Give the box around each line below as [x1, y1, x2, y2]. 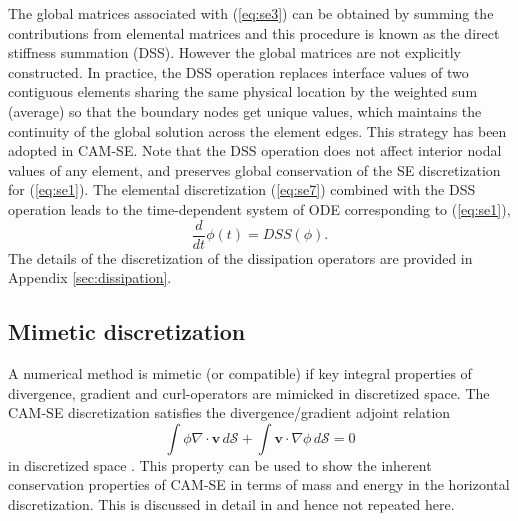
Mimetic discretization [8, 316, 246, 347]
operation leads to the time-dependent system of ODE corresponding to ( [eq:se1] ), [8, 198, 511, 219]
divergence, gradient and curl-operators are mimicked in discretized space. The [8, 382, 490, 403]
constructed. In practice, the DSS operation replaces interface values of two [8, 61, 469, 82]
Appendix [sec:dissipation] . [8, 267, 172, 288]
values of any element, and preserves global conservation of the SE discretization [8, 159, 501, 180]
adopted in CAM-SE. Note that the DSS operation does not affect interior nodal [8, 140, 502, 161]
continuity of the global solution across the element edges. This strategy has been [8, 120, 507, 141]
